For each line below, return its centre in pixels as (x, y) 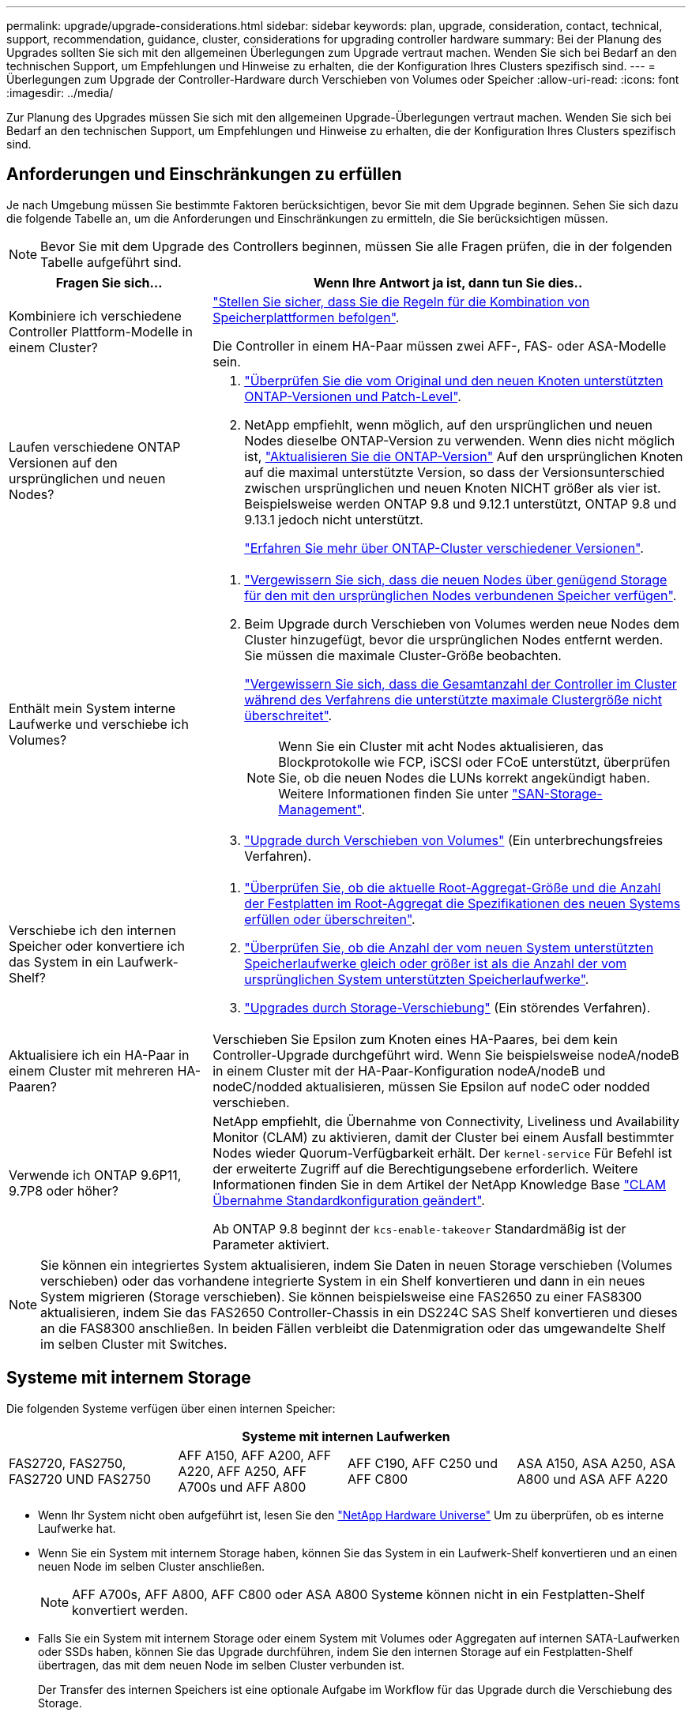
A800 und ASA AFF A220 (592, 1479)
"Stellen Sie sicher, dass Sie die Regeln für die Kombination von (401, 301)
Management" (320, 809)
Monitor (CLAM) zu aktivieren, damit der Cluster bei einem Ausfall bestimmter (444, 1137)
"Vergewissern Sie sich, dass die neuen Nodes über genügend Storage (456, 579)
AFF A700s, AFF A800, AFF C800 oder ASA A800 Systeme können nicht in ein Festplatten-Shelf (359, 1594)
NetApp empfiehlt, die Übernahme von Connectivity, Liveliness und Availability (446, 1121)
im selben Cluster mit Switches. (134, 1344)
